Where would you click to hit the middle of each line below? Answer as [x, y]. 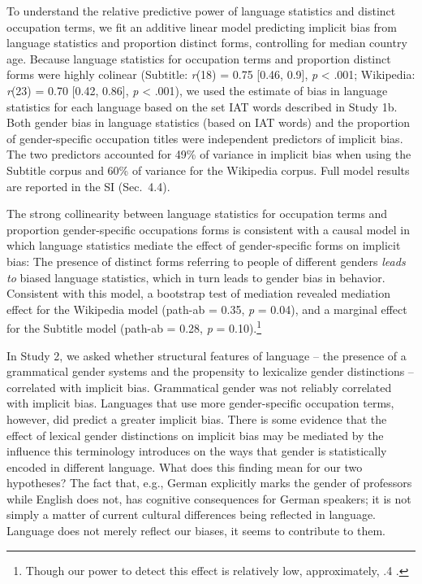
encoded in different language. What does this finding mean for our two [185, 466]
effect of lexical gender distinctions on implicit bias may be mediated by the [195, 435]
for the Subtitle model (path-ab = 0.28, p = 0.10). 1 [134, 327]
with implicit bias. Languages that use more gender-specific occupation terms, [200, 403]
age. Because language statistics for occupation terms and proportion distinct [199, 58]
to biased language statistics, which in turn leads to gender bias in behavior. [196, 277]
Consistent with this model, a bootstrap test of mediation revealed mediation [198, 293]
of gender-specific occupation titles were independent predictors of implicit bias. [205, 138]
